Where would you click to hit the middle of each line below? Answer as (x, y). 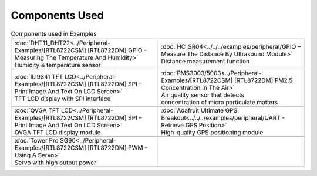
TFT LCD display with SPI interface (63, 99)
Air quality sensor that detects (203, 95)
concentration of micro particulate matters (220, 102)
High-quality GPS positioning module (212, 132)
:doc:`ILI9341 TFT (39, 76)
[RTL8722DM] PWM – (118, 148)
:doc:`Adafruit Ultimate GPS (199, 110)
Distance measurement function (205, 61)
